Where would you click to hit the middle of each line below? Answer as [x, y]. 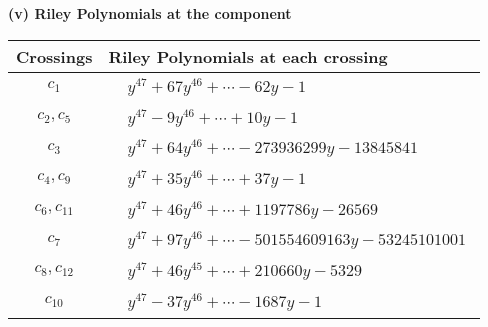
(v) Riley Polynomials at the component [150, 13]
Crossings [54, 56]
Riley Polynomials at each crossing [248, 56]
